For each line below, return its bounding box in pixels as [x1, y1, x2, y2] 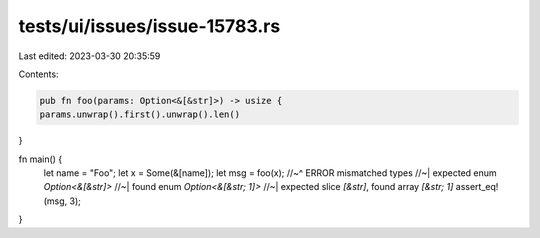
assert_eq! [455, 181, 499, 193]
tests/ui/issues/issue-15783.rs [18, 15, 281, 37]
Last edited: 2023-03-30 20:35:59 [18, 50, 161, 62]
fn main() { [18, 153, 63, 165]
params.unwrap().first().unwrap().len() [39, 109, 240, 120]
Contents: [18, 68, 59, 80]
